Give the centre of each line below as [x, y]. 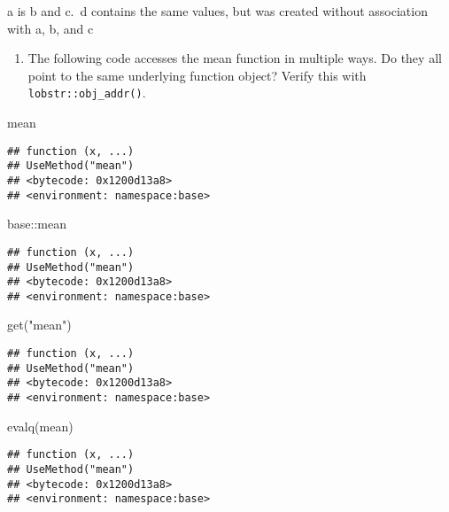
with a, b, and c [50, 28]
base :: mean [37, 224]
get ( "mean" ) [39, 325]
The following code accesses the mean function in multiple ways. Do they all [235, 58]
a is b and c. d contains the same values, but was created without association [217, 11]
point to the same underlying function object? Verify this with [197, 75]
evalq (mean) [40, 426]
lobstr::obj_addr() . [87, 93]
